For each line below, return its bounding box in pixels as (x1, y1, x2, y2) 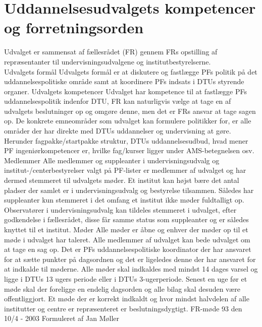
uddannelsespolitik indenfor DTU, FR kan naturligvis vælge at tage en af (4, 96, 231, 106)
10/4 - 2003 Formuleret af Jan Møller (4, 313, 120, 323)
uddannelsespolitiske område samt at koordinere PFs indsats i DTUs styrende (4, 76, 244, 87)
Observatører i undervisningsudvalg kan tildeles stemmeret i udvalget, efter (4, 204, 237, 215)
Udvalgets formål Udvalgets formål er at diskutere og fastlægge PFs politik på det (4, 66, 257, 77)
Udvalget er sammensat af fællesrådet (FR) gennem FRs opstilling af (4, 46, 218, 57)
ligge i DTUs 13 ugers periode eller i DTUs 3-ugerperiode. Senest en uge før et (4, 273, 247, 284)
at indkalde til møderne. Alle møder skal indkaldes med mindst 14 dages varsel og (4, 264, 258, 274)
